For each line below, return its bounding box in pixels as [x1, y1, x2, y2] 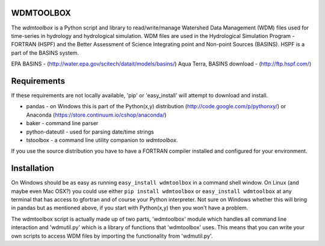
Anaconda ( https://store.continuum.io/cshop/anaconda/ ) [26, 111, 167, 118]
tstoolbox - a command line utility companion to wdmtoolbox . [26, 136, 178, 144]
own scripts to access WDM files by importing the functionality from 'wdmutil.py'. [11, 232, 213, 239]
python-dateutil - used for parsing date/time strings [26, 128, 154, 135]
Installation [11, 163, 54, 174]
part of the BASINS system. [11, 49, 79, 57]
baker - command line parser [26, 120, 99, 127]
